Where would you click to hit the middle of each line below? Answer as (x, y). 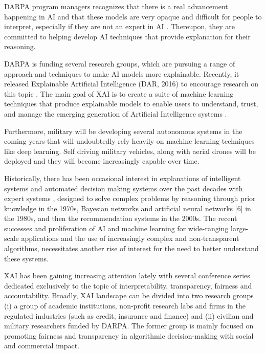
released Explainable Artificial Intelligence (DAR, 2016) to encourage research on (131, 84)
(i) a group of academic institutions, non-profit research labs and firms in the (125, 306)
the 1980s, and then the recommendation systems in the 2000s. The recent (121, 218)
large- (240, 228)
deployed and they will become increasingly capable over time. (102, 161)
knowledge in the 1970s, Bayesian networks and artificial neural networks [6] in (128, 208)
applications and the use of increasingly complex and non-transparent (130, 238)
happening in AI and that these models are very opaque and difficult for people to (133, 16)
